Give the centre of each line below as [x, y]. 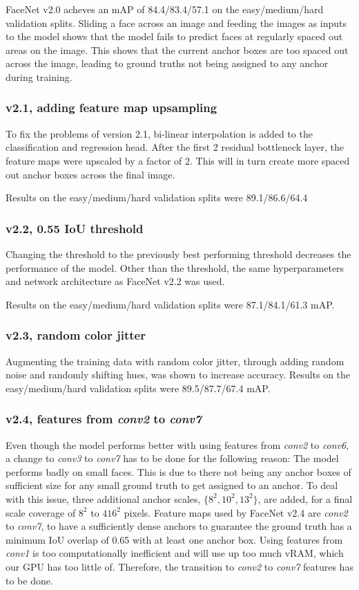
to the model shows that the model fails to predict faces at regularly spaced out [174, 36]
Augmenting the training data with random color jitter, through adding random [175, 361]
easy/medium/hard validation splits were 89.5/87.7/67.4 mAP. [138, 388]
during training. [39, 76]
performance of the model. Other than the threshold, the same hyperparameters [175, 267]
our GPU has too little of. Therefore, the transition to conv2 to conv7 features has [179, 566]
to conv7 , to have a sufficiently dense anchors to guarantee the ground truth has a [179, 526]
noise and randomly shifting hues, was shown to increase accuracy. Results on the [178, 375]
